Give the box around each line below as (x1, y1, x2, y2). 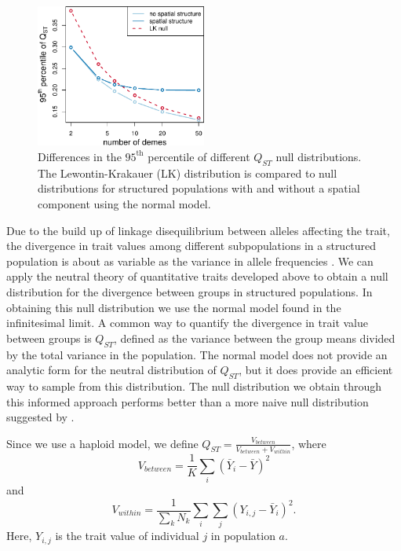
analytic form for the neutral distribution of (6, 362, 217, 378)
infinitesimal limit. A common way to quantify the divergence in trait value (6, 314, 368, 331)
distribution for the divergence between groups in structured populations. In (6, 283, 373, 299)
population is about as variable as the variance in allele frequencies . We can (6, 252, 374, 269)
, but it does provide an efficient (239, 362, 393, 378)
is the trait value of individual (55, 527, 199, 544)
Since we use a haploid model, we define (6, 435, 199, 451)
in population (210, 527, 275, 544)
